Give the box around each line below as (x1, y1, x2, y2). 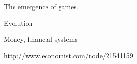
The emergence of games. (4, 1, 78, 11)
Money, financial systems (4, 34, 77, 44)
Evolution (4, 17, 33, 28)
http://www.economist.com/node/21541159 (4, 50, 133, 60)
